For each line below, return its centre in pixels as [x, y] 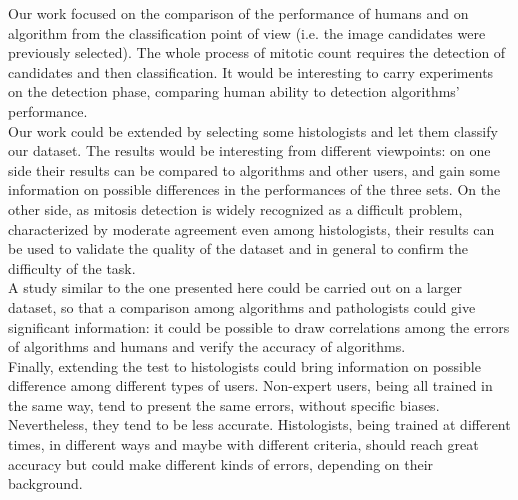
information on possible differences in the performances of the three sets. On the [254, 189]
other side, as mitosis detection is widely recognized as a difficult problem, [235, 208]
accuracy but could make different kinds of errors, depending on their [221, 463]
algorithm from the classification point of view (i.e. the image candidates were [247, 32]
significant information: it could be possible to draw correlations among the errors [259, 326]
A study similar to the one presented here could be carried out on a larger [235, 287]
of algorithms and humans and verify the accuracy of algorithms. [207, 346]
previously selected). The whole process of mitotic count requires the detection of [257, 52]
